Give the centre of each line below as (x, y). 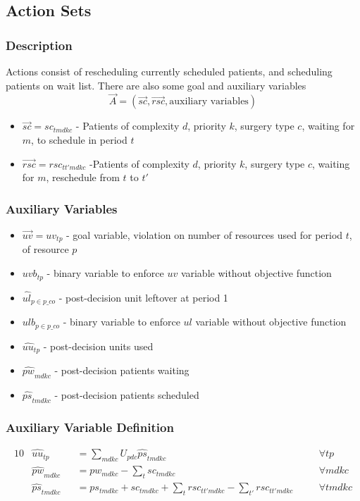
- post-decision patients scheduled (127, 394)
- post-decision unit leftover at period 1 (143, 297)
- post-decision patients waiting (122, 370)
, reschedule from (83, 177)
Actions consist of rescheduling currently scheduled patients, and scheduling (169, 71)
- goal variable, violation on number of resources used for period (205, 235)
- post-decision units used (98, 346)
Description (39, 45)
